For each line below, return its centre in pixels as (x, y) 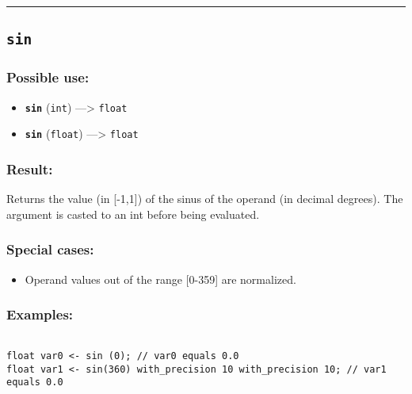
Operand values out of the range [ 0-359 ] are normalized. (160, 279)
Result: (30, 168)
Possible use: (48, 77)
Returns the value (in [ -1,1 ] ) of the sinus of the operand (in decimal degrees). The (205, 199)
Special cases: (50, 249)
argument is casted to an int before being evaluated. (133, 214)
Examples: (40, 314)
